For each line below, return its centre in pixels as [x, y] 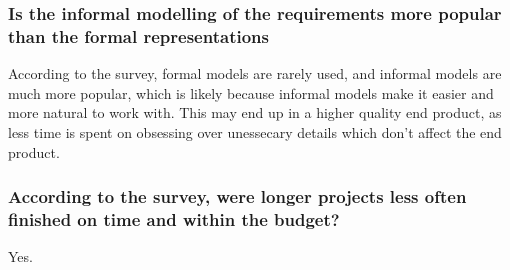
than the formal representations [138, 35]
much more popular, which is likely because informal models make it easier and [251, 92]
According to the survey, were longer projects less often [237, 196]
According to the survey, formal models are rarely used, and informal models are [255, 73]
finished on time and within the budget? [174, 218]
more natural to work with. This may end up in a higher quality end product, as [255, 112]
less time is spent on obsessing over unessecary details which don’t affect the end [255, 131]
